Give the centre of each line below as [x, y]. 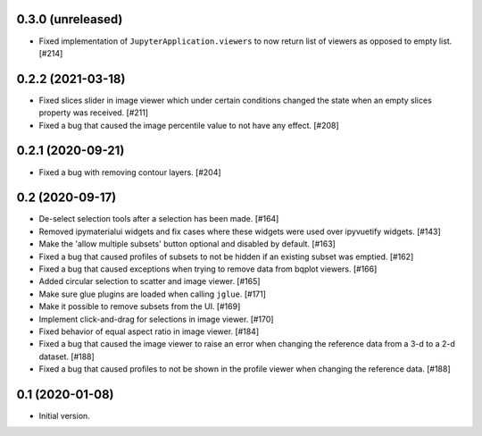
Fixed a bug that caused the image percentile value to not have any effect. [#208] [189, 125]
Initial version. [65, 416]
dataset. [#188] [67, 356]
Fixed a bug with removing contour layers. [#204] [130, 172]
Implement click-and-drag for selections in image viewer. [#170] [156, 319]
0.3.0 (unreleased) [70, 19]
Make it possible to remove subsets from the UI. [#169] [140, 306]
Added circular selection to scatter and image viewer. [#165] [150, 281]
